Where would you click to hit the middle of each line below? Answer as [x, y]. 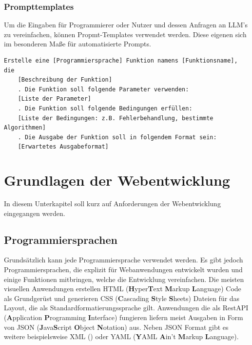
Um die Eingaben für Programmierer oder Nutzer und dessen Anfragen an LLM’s [126, 25]
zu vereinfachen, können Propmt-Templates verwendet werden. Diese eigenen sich [125, 34]
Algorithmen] [25, 128]
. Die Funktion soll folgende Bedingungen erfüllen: [105, 108]
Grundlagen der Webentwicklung [117, 180]
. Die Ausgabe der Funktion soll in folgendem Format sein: [117, 137]
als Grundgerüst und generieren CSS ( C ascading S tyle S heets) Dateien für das [122, 298]
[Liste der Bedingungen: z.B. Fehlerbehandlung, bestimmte [116, 118]
